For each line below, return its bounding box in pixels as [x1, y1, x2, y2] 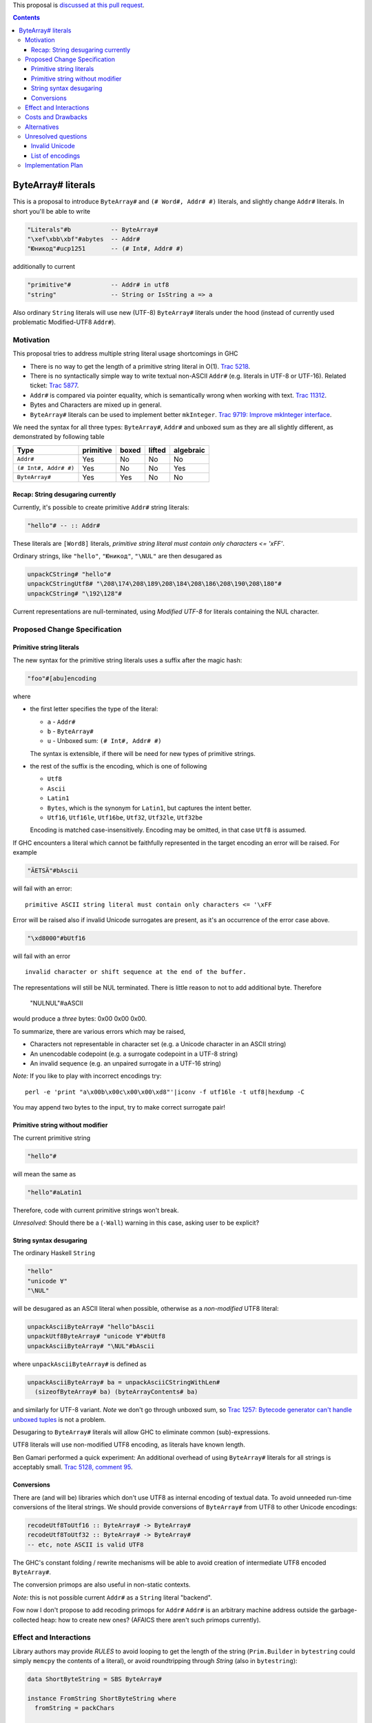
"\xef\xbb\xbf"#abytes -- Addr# [27, 235, 141, 243]
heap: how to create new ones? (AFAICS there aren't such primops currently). [40, 1615, 261, 1624]
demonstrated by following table [12, 433, 105, 441]
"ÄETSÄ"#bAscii [27, 867, 79, 875]
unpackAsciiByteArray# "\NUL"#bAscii [27, 1342, 155, 1350]
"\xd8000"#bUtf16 [27, 934, 86, 942]
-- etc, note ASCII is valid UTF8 [27, 1540, 144, 1549]
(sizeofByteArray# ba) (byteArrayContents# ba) [34, 1388, 198, 1396]
